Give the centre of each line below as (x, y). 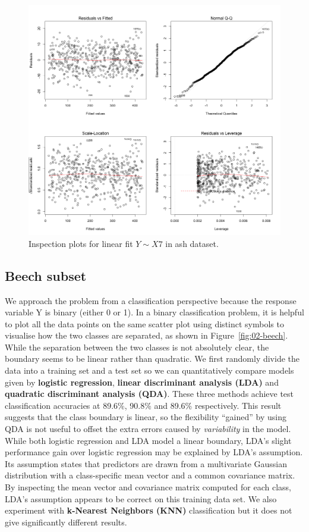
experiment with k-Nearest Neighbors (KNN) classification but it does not (149, 510)
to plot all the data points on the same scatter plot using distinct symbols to (144, 323)
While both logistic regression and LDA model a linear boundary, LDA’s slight (148, 440)
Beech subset (46, 275)
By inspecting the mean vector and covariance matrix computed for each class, (148, 487)
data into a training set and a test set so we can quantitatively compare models (149, 370)
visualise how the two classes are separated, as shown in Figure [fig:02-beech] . (146, 335)
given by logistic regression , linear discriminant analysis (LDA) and (142, 382)
